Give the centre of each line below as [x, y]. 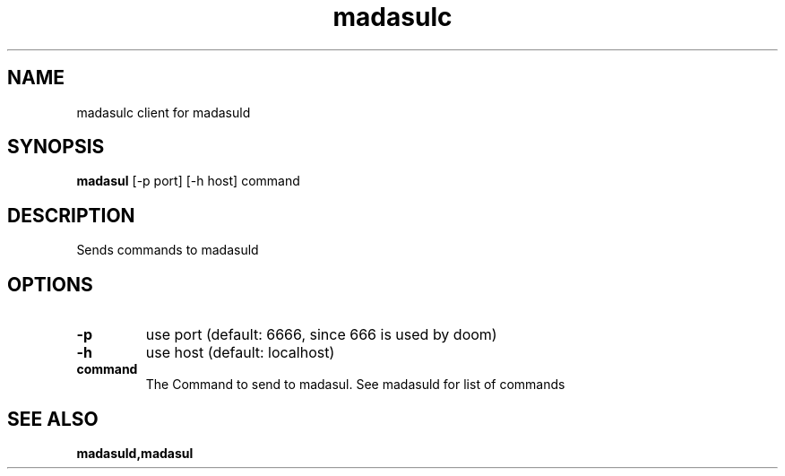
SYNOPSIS [56, 147]
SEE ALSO [53, 419]
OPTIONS [50, 284]
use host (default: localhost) [240, 353]
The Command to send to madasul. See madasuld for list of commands [355, 385]
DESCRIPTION [71, 215]
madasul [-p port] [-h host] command [188, 181]
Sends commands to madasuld [168, 250]
